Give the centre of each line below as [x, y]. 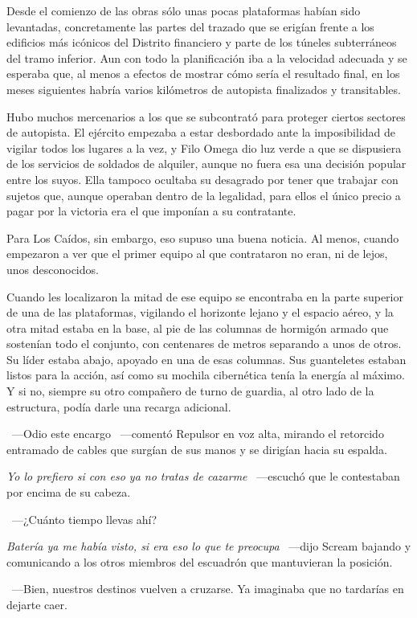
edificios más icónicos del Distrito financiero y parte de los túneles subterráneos [202, 42]
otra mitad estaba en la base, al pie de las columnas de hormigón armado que [198, 327]
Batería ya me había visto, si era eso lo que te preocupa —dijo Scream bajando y [209, 546]
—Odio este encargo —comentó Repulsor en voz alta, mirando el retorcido [198, 434]
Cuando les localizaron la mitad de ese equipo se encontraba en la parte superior [205, 296]
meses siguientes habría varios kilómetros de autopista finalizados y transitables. [204, 89]
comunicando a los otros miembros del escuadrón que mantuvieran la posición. [200, 561]
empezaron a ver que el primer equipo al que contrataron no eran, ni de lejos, [197, 254]
